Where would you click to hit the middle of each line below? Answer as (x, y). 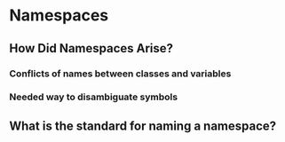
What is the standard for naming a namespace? (143, 126)
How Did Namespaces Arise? (91, 48)
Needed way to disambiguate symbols (94, 97)
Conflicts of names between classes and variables (120, 74)
